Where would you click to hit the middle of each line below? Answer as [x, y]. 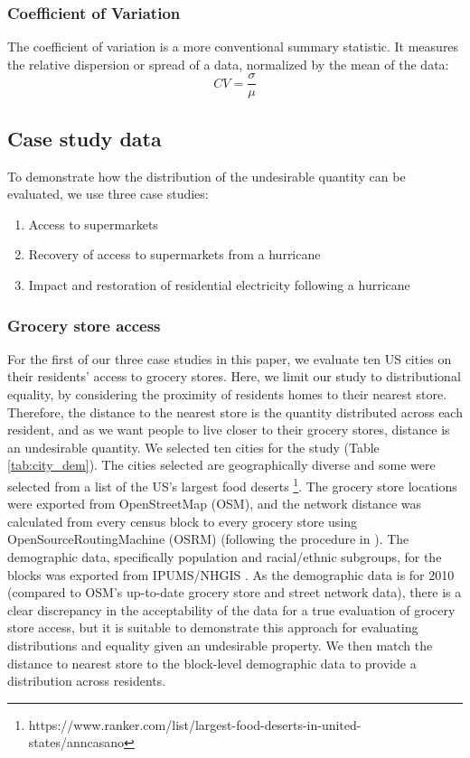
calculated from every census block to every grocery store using [183, 521]
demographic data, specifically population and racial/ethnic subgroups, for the [225, 557]
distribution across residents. [87, 681]
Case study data [85, 138]
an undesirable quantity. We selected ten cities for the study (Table [193, 447]
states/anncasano [76, 742]
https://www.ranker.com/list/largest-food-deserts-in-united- [195, 724]
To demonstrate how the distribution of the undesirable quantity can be [207, 176]
